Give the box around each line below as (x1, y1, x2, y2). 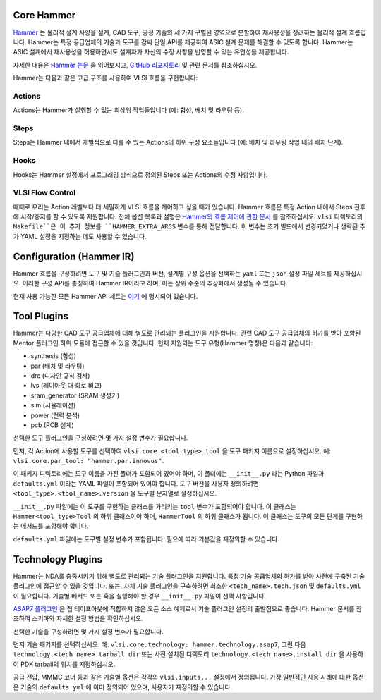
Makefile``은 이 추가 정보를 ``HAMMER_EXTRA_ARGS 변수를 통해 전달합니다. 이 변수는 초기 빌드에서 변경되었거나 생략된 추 (13, 222, 366, 231)
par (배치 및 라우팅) (30, 362, 85, 370)
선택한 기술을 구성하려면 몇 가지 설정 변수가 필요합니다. (13, 627, 164, 636)
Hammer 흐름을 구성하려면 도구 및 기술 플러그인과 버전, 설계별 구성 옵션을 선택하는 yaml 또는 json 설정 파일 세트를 (13, 269, 332, 278)
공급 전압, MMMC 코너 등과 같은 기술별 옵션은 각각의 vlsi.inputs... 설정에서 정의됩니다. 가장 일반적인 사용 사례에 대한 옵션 (13, 673, 365, 682)
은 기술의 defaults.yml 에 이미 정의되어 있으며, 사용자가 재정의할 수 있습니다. (13, 682, 233, 691)
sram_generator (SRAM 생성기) (30, 391, 120, 400)
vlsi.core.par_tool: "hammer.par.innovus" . (13, 457, 164, 465)
